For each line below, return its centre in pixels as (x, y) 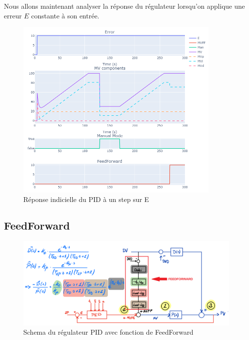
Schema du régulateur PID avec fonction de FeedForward (108, 332)
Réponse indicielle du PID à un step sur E (86, 199)
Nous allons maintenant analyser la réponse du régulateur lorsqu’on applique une (124, 6)
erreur (13, 15)
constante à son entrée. (65, 15)
